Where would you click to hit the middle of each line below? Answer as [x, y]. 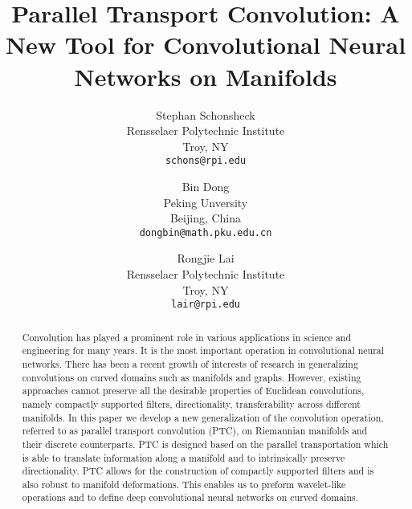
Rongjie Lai [206, 258]
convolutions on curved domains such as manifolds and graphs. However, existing [192, 377]
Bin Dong [206, 186]
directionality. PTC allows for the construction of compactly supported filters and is [198, 471]
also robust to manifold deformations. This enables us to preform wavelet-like [184, 484]
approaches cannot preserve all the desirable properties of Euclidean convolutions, [193, 391]
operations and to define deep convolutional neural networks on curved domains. [190, 497]
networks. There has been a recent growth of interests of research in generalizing [190, 363]
